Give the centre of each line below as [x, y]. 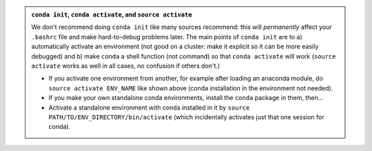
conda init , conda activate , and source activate [112, 14]
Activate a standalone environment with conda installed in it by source [149, 108]
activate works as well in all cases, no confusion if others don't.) [126, 66]
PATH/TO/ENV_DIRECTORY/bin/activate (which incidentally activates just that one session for [186, 117]
